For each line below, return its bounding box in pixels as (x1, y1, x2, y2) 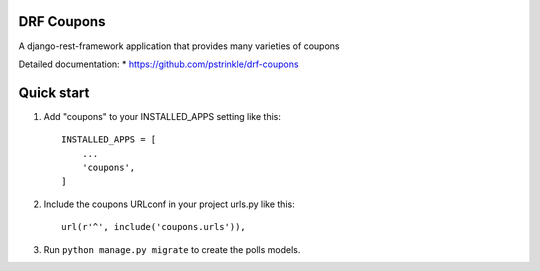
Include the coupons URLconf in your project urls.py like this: (43, 198, 295, 210)
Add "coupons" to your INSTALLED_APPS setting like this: (43, 110, 282, 122)
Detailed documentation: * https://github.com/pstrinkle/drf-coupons (18, 58, 299, 70)
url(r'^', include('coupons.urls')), (61, 221, 247, 233)
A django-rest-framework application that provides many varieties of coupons (18, 40, 340, 52)
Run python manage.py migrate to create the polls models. (43, 243, 301, 255)
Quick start (18, 84, 90, 101)
